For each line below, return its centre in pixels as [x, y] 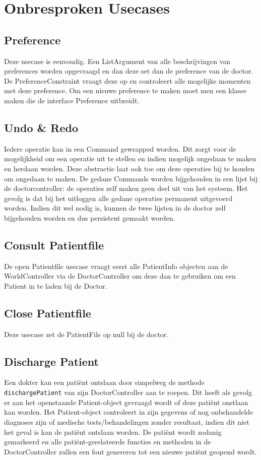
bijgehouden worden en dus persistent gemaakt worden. [90, 217]
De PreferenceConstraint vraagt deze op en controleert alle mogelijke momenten [127, 80]
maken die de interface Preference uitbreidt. [72, 100]
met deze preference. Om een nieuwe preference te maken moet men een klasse [125, 90]
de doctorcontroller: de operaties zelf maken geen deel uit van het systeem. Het [126, 188]
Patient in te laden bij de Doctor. [56, 285]
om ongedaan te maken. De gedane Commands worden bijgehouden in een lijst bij [131, 178]
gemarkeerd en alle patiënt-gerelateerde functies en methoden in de [108, 442]
